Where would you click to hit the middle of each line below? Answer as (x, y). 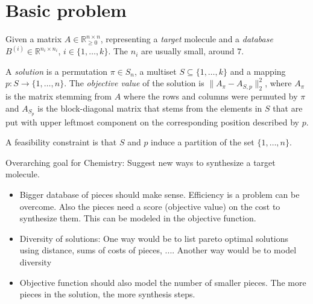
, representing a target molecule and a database (187, 39)
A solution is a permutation (57, 71)
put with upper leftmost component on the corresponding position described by (153, 122)
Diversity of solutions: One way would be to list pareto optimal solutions (154, 238)
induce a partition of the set (203, 142)
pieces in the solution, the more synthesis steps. (107, 294)
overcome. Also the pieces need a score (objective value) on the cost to (150, 206)
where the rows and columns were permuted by (210, 96)
